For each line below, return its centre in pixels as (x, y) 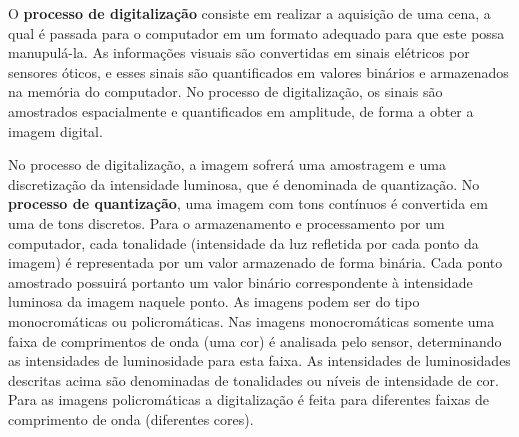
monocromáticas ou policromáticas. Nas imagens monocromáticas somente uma (251, 320)
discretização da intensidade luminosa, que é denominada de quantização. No (244, 183)
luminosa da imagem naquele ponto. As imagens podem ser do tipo (214, 301)
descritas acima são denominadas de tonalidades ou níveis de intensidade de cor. (253, 379)
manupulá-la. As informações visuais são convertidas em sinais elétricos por (239, 52)
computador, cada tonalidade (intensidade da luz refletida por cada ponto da (243, 242)
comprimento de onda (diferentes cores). (131, 418)
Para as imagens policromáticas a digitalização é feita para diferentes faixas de (248, 399)
